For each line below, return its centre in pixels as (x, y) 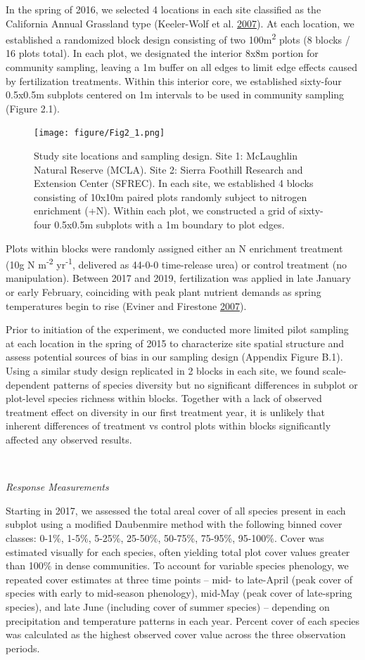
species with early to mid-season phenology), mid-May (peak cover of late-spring (179, 593)
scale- (334, 371)
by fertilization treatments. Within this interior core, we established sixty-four (174, 80)
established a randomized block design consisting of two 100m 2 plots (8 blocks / (178, 38)
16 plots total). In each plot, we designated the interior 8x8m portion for (162, 53)
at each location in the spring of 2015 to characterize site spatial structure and (175, 343)
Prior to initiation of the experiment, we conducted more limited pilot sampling (177, 329)
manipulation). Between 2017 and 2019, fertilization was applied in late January (178, 278)
